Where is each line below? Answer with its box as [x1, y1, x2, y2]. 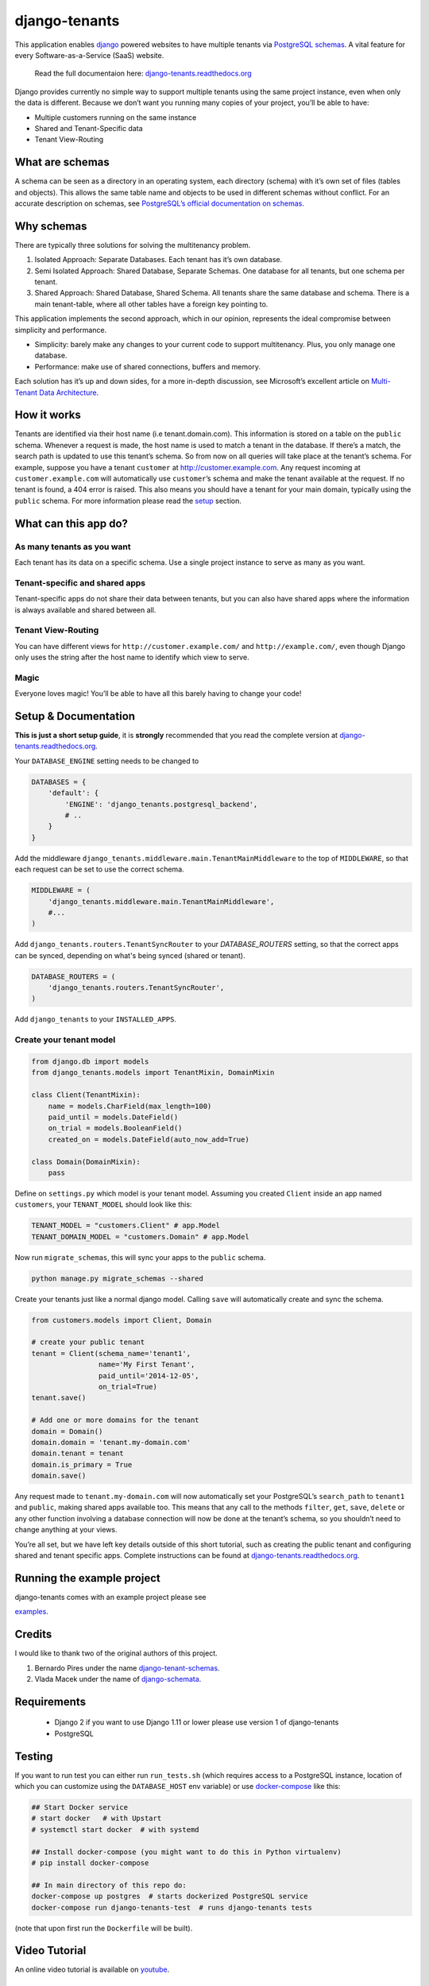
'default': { [48, 789, 99, 798]
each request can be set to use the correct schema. [14, 864, 184, 874]
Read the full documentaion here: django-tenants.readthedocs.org [34, 68, 252, 79]
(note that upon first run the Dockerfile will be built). [14, 1923, 193, 1933]
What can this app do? [14, 516, 129, 530]
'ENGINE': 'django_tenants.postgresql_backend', [64, 799, 258, 809]
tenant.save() [31, 1393, 87, 1402]
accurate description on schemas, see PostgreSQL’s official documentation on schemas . [14, 199, 305, 208]
